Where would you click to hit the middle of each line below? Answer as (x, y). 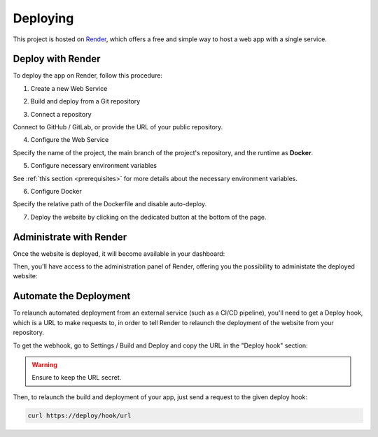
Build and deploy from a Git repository (85, 101)
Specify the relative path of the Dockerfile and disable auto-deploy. (110, 204)
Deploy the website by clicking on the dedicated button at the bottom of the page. (148, 217)
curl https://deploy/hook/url (79, 415)
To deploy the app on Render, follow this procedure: (88, 76)
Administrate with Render (70, 237)
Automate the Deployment (72, 296)
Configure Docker (56, 191)
